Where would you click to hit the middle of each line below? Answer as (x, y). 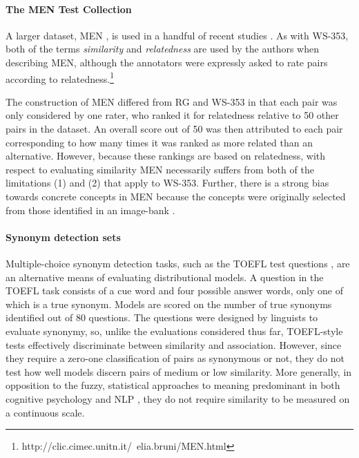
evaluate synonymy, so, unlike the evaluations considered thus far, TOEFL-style (174, 331)
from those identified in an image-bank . (90, 210)
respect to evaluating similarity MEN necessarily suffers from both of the (160, 169)
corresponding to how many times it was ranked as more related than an (159, 142)
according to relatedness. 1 (60, 77)
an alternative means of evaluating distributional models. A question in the (165, 277)
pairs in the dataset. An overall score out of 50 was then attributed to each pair (174, 129)
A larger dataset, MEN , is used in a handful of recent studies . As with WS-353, (177, 35)
